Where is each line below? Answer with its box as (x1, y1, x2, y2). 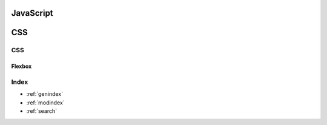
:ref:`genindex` (26, 90, 64, 98)
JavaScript (11, 8, 54, 18)
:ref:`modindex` (26, 99, 65, 106)
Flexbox (11, 62, 32, 70)
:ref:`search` (26, 107, 58, 115)
